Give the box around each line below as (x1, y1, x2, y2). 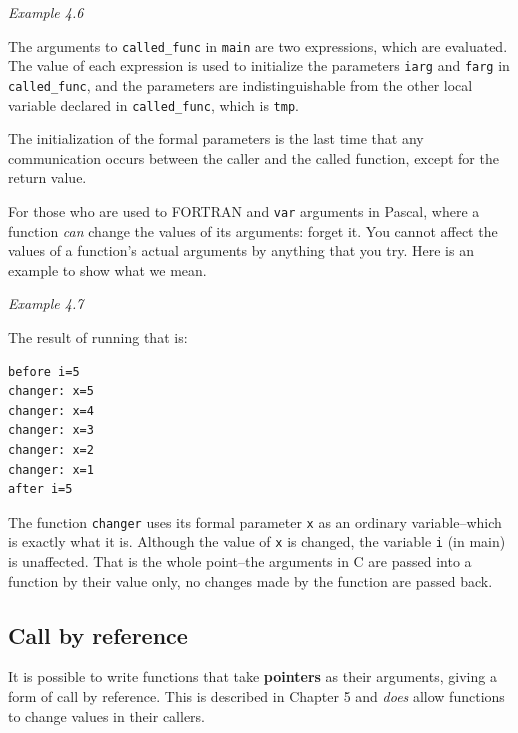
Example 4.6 (8, 2, 84, 22)
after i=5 (8, 482, 73, 497)
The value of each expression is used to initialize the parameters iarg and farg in (8, 55, 510, 76)
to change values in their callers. (8, 705, 205, 726)
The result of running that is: (8, 327, 188, 348)
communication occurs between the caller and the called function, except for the (8, 147, 499, 168)
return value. (8, 167, 87, 188)
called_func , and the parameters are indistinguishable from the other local (8, 74, 473, 95)
